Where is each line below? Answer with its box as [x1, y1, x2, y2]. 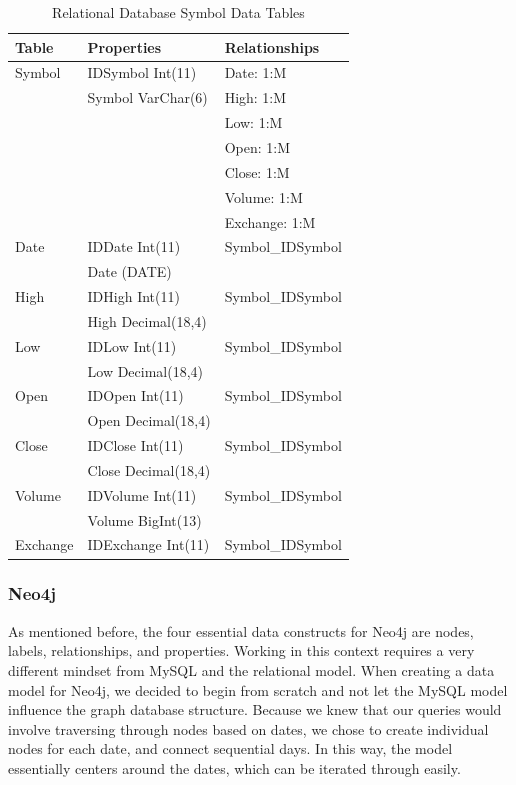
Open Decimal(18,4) [87, 410, 211, 431]
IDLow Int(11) [87, 335, 177, 356]
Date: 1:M [224, 62, 287, 83]
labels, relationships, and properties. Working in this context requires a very [8, 640, 475, 661]
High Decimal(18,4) [87, 310, 207, 331]
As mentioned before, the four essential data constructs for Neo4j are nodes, [8, 620, 474, 641]
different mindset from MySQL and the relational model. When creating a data [8, 659, 495, 680]
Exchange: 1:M [224, 211, 316, 232]
